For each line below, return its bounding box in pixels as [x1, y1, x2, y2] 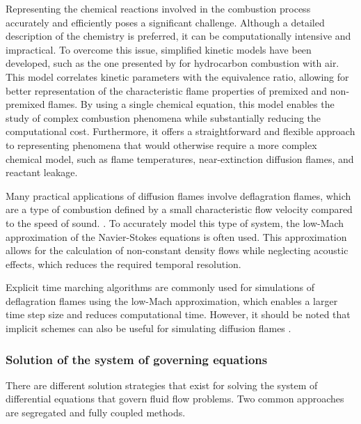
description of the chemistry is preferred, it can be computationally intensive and [6, 29, 351, 43]
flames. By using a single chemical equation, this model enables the [48, 97, 335, 111]
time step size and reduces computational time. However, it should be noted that [6, 307, 351, 322]
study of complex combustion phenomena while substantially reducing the [6, 110, 321, 125]
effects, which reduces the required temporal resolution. [6, 256, 241, 271]
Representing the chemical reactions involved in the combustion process [6, 1, 311, 15]
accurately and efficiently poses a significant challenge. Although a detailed [6, 15, 325, 29]
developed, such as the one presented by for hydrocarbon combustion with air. [6, 56, 339, 70]
